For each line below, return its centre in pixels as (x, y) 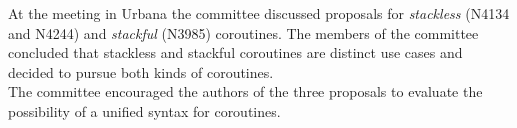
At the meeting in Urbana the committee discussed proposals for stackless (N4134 (259, 13)
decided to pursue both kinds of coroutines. (141, 71)
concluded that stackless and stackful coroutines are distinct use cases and (235, 52)
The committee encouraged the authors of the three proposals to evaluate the (245, 91)
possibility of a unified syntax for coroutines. (144, 110)
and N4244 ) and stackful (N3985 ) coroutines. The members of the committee (243, 32)
